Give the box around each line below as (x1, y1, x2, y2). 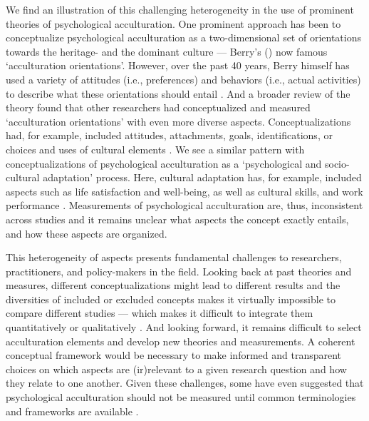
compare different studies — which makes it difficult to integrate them (6, 305, 313, 320)
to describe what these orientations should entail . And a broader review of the (6, 86, 350, 101)
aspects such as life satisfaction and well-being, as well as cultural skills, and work (6, 183, 363, 198)
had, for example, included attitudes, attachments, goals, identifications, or (6, 128, 333, 143)
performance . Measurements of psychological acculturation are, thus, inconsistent (6, 198, 363, 213)
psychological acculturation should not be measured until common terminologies (6, 390, 356, 405)
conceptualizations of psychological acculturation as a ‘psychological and (6, 156, 322, 171)
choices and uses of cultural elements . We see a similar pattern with (6, 141, 305, 156)
